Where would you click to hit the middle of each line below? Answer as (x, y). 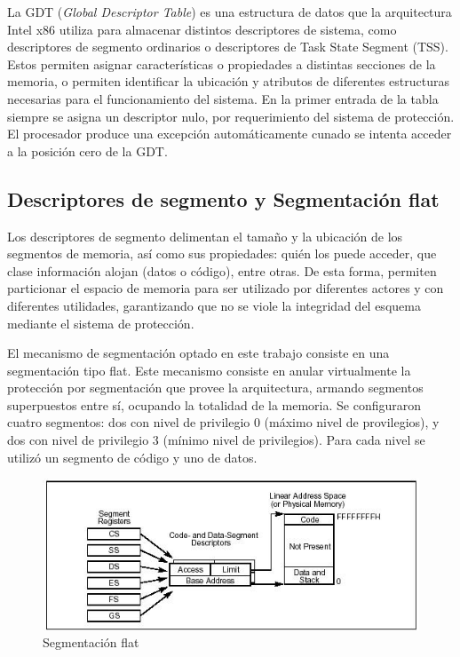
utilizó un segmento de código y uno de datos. (132, 457)
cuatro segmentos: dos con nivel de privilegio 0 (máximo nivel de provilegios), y (223, 422)
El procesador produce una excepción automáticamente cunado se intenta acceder (230, 134)
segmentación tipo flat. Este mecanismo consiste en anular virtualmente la (209, 370)
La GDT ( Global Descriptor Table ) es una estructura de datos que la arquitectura (230, 12)
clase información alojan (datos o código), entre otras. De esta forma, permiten (222, 270)
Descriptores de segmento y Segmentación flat (223, 198)
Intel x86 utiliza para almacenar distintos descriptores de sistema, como (202, 29)
